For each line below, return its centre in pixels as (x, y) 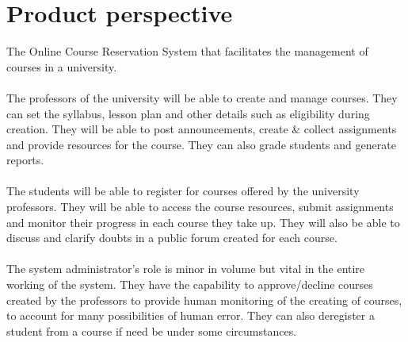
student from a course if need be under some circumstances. (152, 330)
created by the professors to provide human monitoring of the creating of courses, (204, 300)
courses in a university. (62, 66)
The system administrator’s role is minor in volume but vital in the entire (186, 269)
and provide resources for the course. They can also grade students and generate (201, 144)
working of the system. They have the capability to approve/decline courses (190, 284)
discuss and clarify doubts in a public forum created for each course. (172, 238)
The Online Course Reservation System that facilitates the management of (187, 51)
